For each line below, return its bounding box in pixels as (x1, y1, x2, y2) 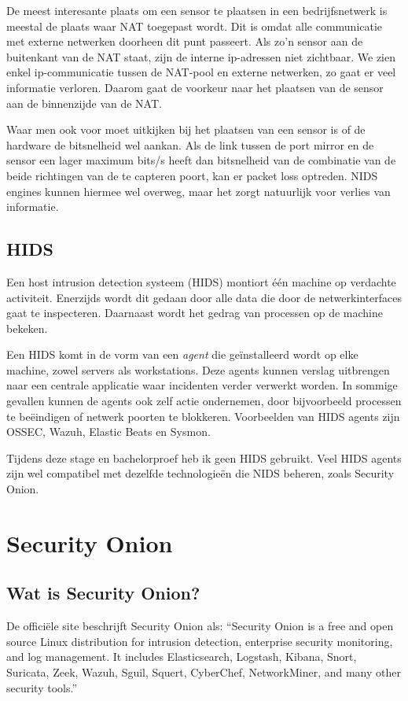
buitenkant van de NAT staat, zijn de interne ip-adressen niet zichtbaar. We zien (6, 48, 396, 65)
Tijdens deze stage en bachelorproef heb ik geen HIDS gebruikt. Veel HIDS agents (6, 449, 402, 466)
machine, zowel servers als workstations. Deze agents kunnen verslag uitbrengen (6, 361, 390, 378)
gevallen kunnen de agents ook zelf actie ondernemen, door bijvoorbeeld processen (6, 393, 402, 409)
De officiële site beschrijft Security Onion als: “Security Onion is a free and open (6, 618, 394, 634)
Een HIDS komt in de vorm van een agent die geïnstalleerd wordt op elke (6, 346, 358, 363)
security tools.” (6, 679, 78, 695)
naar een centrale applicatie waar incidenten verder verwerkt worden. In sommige (6, 377, 398, 393)
